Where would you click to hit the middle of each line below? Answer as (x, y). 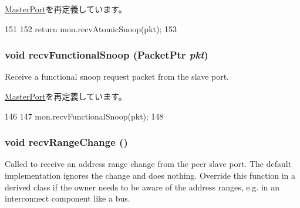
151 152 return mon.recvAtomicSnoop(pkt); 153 (91, 28)
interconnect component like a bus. (68, 198)
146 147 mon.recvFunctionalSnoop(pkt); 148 (84, 116)
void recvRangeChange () (66, 142)
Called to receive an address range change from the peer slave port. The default (148, 164)
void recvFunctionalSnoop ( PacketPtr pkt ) (107, 55)
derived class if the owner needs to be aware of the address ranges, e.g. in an (142, 187)
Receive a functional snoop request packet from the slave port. (117, 76)
